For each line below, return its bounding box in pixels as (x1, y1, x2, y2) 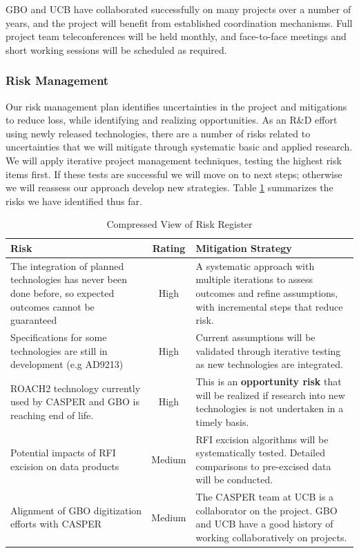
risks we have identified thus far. (6, 193, 142, 208)
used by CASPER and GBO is (10, 394, 139, 409)
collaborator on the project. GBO (195, 503, 338, 517)
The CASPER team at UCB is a (195, 489, 334, 504)
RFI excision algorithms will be (195, 431, 329, 446)
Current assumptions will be (195, 330, 316, 344)
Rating (152, 240, 186, 255)
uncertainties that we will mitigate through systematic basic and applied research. (6, 139, 353, 154)
